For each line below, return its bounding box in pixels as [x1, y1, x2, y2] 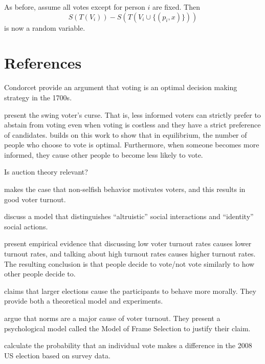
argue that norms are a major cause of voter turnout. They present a [4, 313, 220, 323]
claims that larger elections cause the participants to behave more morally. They [4, 285, 256, 296]
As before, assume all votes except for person [4, 2, 145, 12]
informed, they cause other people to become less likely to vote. [4, 149, 203, 160]
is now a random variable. [4, 22, 85, 33]
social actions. [4, 221, 48, 231]
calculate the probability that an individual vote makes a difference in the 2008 [4, 340, 252, 351]
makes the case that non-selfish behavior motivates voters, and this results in [4, 184, 246, 195]
